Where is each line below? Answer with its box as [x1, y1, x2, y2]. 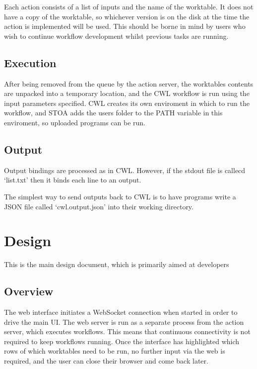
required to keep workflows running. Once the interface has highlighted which [4, 336, 240, 346]
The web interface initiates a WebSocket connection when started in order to [4, 307, 238, 317]
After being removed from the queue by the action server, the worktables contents [4, 78, 254, 89]
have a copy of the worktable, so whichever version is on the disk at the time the [4, 11, 250, 21]
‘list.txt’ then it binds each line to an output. [4, 175, 141, 185]
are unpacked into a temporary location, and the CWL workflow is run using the [4, 88, 250, 98]
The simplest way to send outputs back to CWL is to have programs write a [4, 191, 236, 201]
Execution [4, 55, 57, 70]
